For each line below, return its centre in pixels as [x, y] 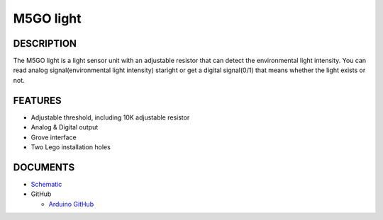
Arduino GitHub [71, 204]
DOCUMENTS [44, 167]
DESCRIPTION [45, 44]
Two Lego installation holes [71, 147]
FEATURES [37, 100]
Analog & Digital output [65, 127]
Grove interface [54, 137]
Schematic [46, 184]
